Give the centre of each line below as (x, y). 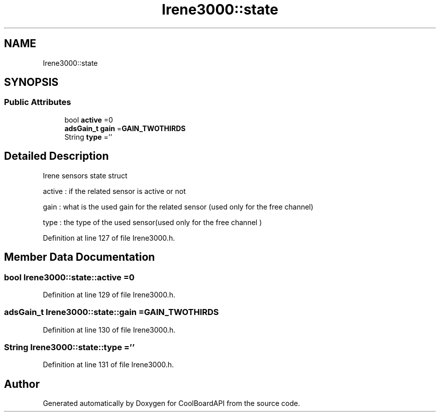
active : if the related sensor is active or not (114, 191)
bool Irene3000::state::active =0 (69, 277)
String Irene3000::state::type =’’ (70, 347)
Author (22, 384)
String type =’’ (88, 137)
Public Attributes (38, 102)
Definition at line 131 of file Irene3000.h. (108, 365)
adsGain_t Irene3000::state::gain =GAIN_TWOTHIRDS (112, 312)
